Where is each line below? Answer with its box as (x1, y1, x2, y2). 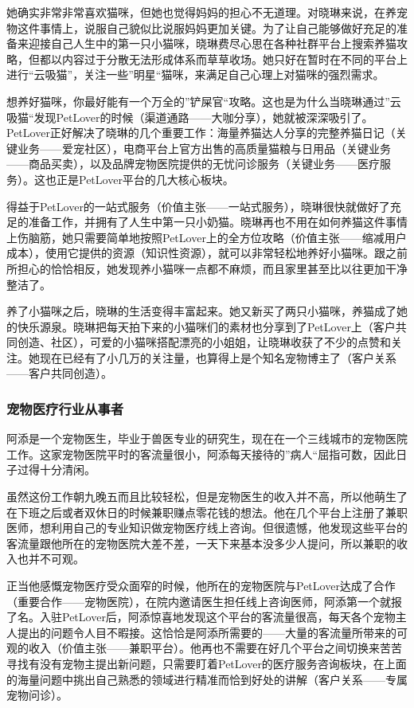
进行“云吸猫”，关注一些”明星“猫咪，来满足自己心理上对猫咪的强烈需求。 (6, 66, 385, 83)
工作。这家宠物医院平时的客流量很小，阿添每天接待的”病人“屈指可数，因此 (6, 445, 396, 462)
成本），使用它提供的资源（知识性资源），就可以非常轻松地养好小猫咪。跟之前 (6, 244, 408, 261)
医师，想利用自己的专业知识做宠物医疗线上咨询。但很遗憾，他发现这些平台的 (6, 519, 408, 536)
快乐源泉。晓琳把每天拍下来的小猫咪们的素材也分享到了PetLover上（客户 (17, 318, 396, 334)
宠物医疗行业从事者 (6, 398, 124, 418)
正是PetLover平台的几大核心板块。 (56, 170, 234, 187)
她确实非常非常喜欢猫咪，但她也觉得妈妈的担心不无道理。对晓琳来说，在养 (6, 4, 396, 20)
